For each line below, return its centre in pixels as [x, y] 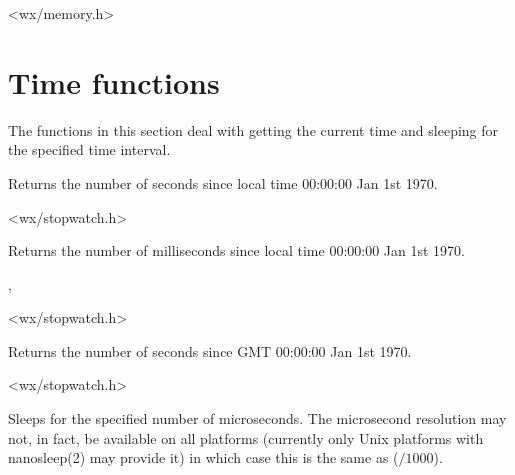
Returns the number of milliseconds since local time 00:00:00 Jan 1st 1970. [236, 250]
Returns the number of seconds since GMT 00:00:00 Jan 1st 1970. [210, 350]
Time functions [114, 81]
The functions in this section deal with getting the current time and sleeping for [253, 129]
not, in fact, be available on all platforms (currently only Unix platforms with [246, 437]
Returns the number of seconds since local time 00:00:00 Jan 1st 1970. [223, 182]
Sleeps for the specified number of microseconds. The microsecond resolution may [257, 418]
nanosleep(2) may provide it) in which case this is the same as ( [203, 457]
